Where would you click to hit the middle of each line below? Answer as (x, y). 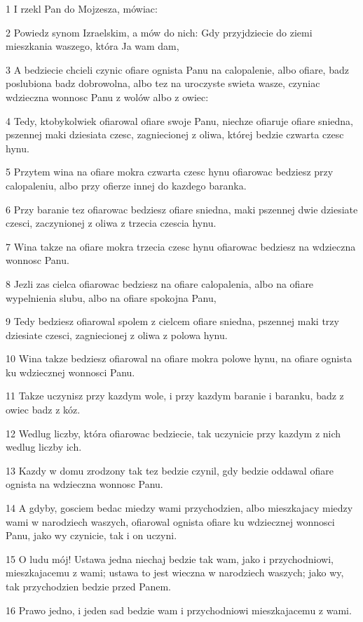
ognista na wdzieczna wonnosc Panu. (84, 484)
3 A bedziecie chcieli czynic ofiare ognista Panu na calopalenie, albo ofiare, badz (177, 69)
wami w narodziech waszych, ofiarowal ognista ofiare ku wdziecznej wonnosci (170, 521)
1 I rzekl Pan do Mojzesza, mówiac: (82, 8)
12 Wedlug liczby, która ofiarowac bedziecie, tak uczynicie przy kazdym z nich (173, 433)
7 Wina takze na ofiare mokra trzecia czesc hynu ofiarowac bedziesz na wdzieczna (181, 246)
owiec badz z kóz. (43, 410)
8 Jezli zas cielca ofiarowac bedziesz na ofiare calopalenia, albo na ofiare (160, 283)
